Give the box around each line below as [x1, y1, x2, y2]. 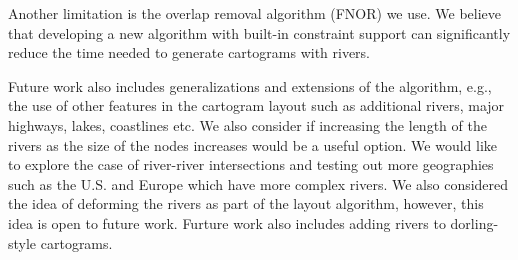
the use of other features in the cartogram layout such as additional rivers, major [8, 95, 505, 116]
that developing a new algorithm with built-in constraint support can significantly [8, 22, 511, 43]
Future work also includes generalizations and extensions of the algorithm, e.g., [8, 75, 492, 96]
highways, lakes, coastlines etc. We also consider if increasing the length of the [8, 114, 487, 135]
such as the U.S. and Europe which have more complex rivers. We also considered [8, 173, 509, 194]
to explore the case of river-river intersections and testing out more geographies [8, 154, 494, 175]
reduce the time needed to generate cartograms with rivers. [8, 42, 371, 63]
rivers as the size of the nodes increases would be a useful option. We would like [8, 134, 498, 155]
